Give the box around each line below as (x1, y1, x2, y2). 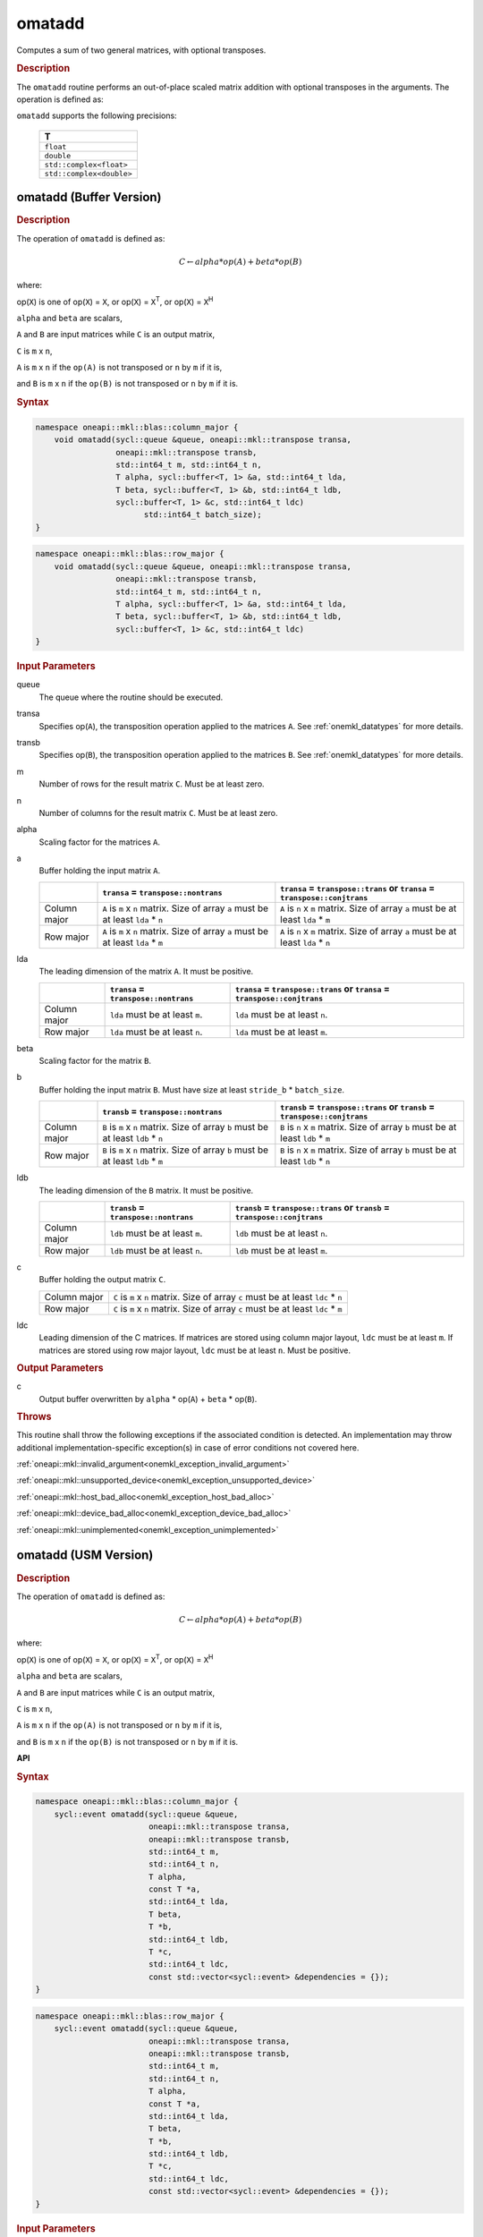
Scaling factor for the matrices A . (38, 837, 161, 847)
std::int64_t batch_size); (143, 510, 263, 520)
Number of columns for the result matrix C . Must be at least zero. (38, 807, 278, 818)
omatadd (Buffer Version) (16, 190, 162, 205)
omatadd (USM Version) (16, 1548, 154, 1563)
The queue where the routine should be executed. (38, 692, 224, 702)
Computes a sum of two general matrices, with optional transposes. (16, 45, 267, 55)
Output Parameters (16, 1361, 104, 1374)
